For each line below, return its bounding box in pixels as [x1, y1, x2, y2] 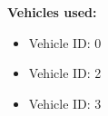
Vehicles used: [7, 3, 97, 21]
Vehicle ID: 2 [28, 63, 102, 82]
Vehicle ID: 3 [28, 93, 102, 112]
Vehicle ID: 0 [28, 33, 102, 52]
